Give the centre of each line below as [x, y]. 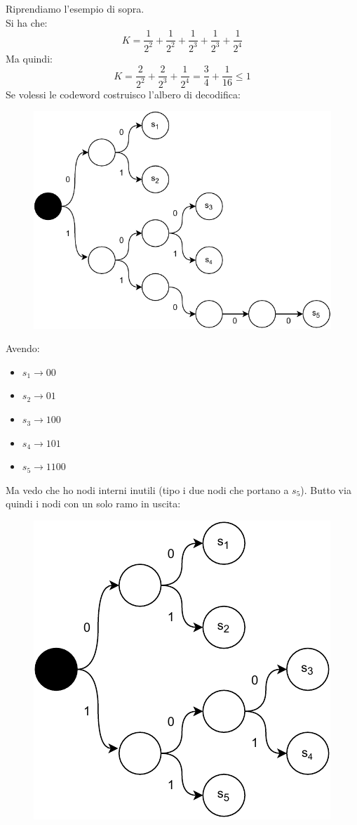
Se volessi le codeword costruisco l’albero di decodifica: [123, 94]
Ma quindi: [29, 58]
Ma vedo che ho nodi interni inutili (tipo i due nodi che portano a [147, 489]
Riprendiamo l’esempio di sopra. [75, 8]
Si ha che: [27, 22]
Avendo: [23, 348]
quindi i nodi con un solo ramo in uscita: [93, 504]
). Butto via [326, 489]
